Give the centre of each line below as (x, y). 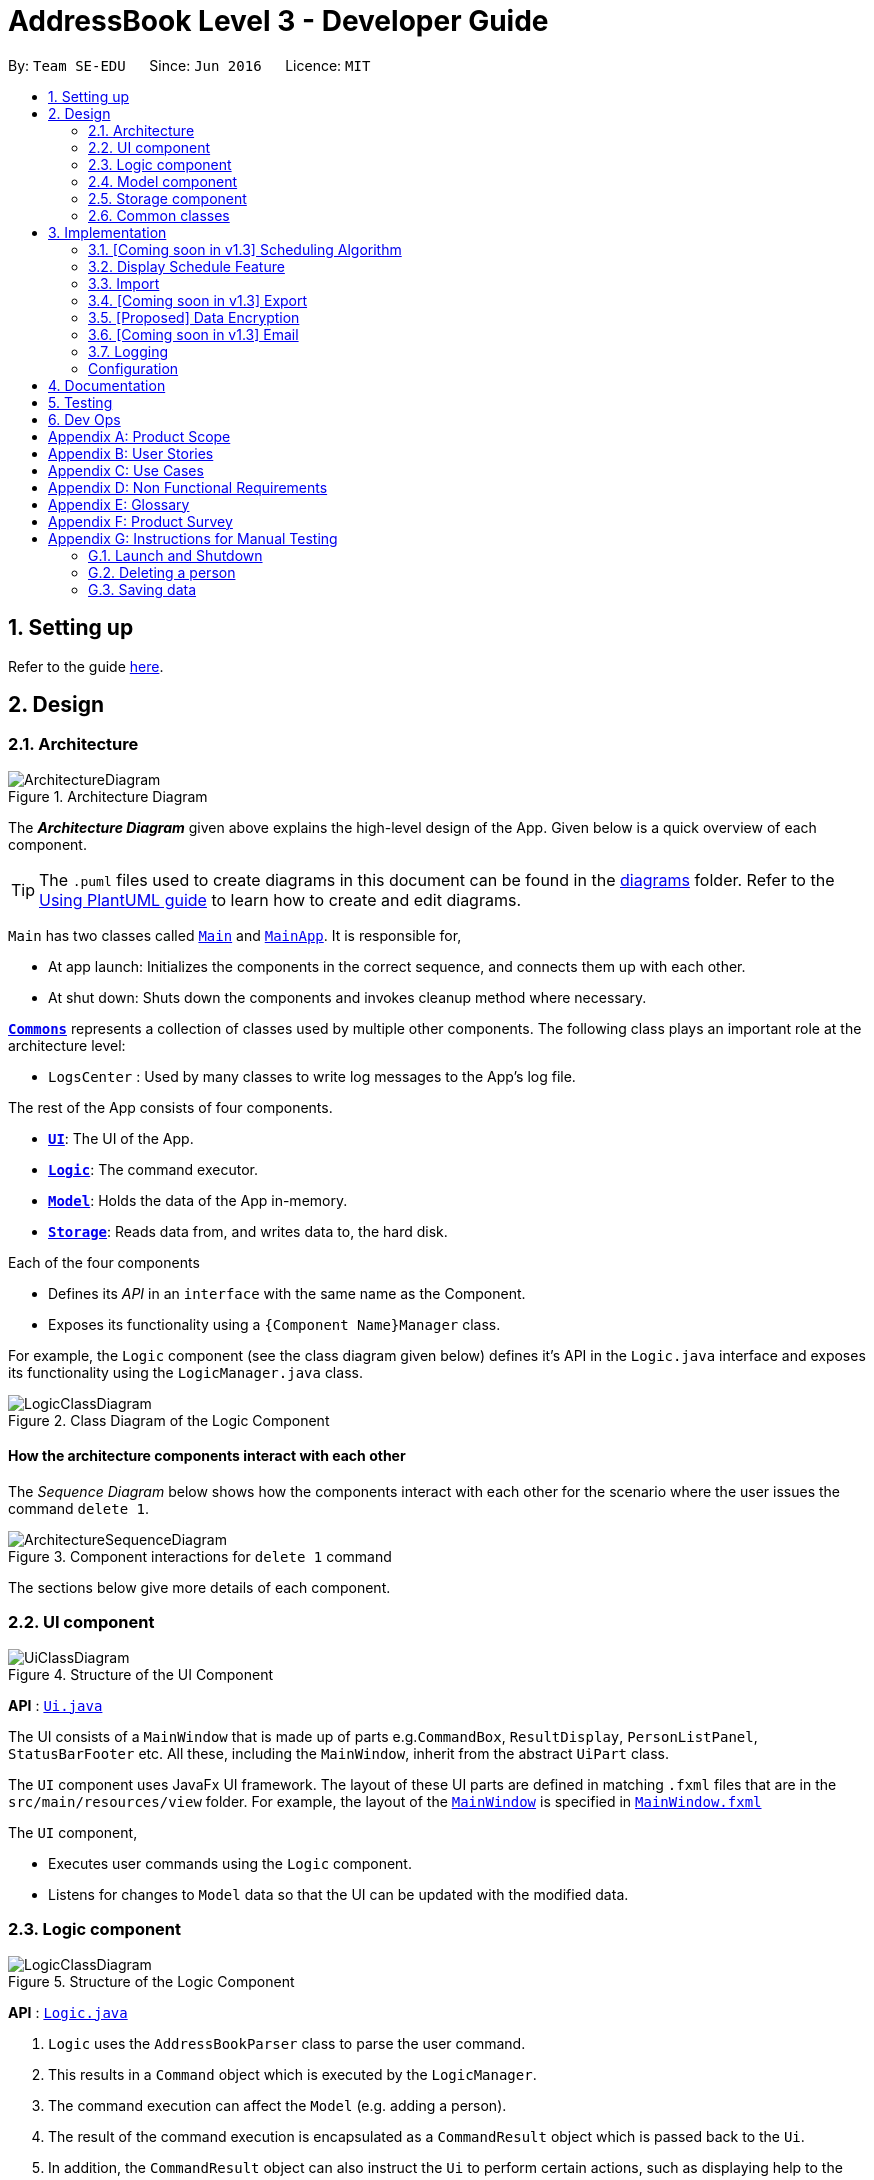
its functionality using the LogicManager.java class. (185, 1372)
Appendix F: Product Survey (140, 521)
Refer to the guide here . (86, 666)
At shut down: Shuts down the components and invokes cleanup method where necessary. (347, 997)
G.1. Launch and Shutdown (175, 555)
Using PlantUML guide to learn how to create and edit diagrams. (280, 899)
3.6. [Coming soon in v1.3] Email (193, 334)
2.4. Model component (163, 181)
